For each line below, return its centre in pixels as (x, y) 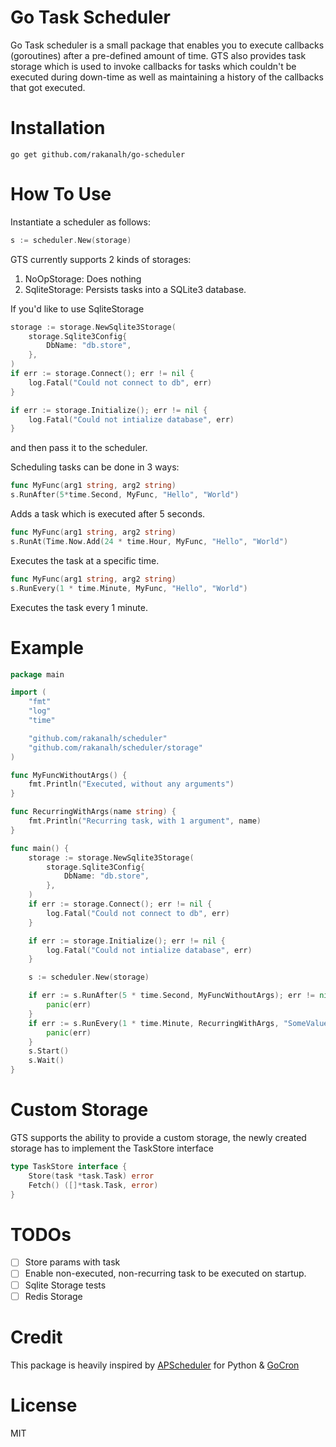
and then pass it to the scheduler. (79, 448)
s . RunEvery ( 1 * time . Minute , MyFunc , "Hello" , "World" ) (129, 588)
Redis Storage (53, 1296)
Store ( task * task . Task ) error (91, 1176)
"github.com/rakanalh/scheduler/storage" (115, 747)
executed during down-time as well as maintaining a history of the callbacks (167, 77)
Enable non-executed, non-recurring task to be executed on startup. (165, 1273)
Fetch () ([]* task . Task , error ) (93, 1185)
